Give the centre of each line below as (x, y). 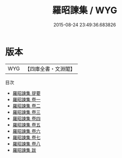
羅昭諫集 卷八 (26, 144)
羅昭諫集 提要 (26, 93)
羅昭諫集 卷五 (26, 125)
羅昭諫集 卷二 (26, 106)
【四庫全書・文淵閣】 (50, 69)
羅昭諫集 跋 (24, 150)
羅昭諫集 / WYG (85, 10)
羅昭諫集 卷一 (26, 99)
